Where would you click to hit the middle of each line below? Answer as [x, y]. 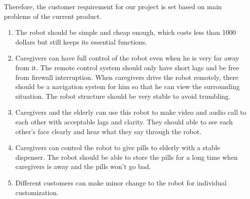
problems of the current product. [53, 16]
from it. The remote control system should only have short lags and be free [127, 67]
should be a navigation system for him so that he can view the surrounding [127, 86]
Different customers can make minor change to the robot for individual [121, 182]
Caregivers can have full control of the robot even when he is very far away [127, 58]
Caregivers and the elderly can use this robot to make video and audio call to [131, 112]
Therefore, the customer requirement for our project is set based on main [113, 6]
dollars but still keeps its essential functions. [81, 41]
